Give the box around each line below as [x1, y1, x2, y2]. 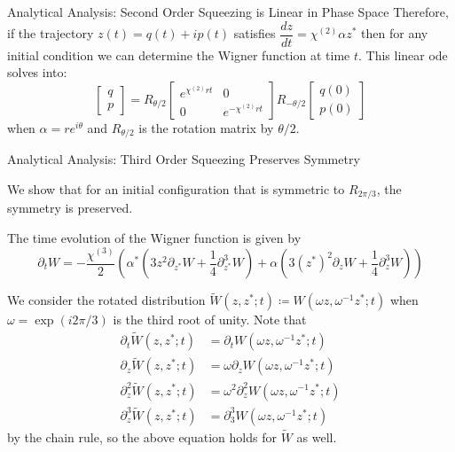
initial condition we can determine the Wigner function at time [7, 45, 350, 64]
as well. [296, 428, 337, 447]
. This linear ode [357, 45, 448, 64]
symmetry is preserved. [7, 199, 133, 217]
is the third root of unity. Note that [113, 310, 307, 329]
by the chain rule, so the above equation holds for [7, 428, 277, 447]
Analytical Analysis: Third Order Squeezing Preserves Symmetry [7, 150, 360, 168]
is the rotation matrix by [138, 118, 274, 136]
